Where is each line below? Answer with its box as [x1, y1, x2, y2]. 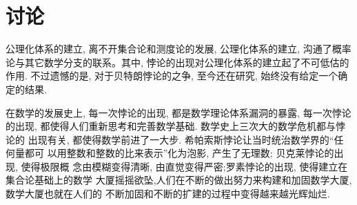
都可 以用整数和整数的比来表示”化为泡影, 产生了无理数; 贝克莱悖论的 [24, 146, 334, 160]
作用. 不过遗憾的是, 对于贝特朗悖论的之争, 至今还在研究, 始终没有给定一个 [6, 68, 338, 83]
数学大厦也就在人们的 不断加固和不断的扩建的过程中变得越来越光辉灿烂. [6, 186, 330, 201]
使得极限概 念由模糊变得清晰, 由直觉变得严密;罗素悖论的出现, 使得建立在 [21, 159, 348, 173]
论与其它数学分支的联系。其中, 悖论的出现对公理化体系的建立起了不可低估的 [6, 55, 349, 69]
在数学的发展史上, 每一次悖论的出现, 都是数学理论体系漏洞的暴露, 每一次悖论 [6, 105, 351, 119]
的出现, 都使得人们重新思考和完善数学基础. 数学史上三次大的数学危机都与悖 [6, 119, 346, 133]
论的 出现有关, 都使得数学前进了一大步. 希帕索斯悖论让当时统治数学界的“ [6, 132, 334, 146]
